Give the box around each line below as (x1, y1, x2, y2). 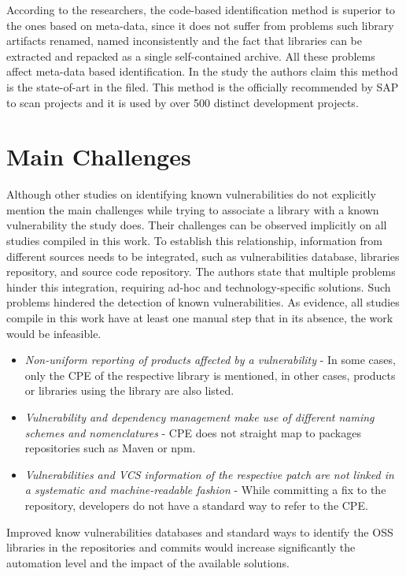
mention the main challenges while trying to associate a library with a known (6, 201, 379, 217)
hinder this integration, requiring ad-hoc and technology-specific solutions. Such (6, 278, 391, 295)
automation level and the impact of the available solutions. (6, 554, 290, 570)
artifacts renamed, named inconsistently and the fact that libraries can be (6, 32, 362, 49)
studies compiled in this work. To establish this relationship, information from (6, 232, 382, 249)
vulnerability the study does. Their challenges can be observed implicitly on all (6, 217, 387, 233)
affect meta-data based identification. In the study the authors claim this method (6, 63, 398, 80)
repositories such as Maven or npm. (24, 440, 196, 456)
